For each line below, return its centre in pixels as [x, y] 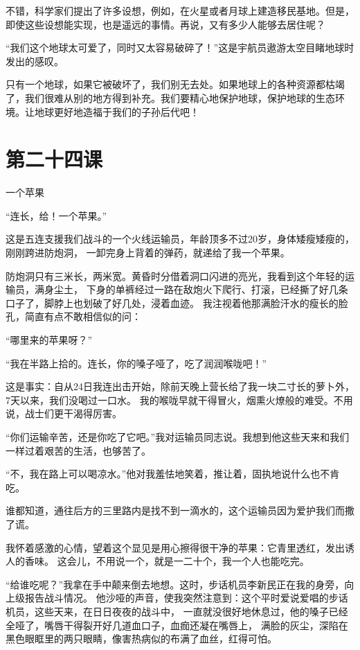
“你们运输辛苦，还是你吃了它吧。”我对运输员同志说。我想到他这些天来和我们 [178, 437]
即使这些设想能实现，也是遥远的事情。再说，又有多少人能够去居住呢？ [165, 24]
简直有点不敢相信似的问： [83, 316]
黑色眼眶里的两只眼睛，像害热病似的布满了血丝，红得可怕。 [141, 639]
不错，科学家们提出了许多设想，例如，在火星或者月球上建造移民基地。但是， [180, 10]
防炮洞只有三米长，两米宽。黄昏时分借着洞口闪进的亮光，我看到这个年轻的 [175, 275]
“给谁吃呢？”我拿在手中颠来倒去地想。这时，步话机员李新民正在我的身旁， [175, 584]
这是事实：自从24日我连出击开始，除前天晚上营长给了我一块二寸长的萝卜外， [180, 386]
